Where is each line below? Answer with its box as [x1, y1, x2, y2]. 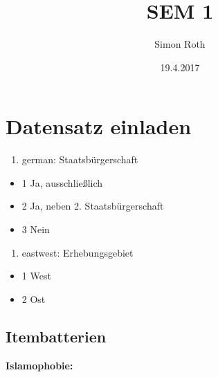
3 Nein [21, 222, 50, 237]
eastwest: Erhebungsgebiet [21, 245, 134, 259]
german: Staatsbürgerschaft [21, 152, 138, 167]
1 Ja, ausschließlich [21, 175, 103, 190]
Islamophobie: [6, 358, 73, 372]
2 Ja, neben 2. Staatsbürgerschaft [21, 199, 164, 213]
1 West [21, 268, 51, 283]
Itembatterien [6, 325, 107, 347]
